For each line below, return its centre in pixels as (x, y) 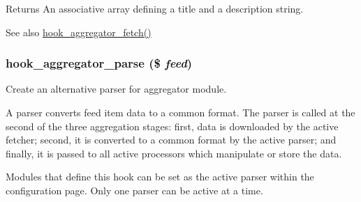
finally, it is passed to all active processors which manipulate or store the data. (174, 153)
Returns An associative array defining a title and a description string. (155, 8)
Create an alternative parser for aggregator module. (116, 89)
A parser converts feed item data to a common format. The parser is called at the (180, 112)
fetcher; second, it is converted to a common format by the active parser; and (171, 140)
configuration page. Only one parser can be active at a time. (134, 190)
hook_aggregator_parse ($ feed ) (99, 63)
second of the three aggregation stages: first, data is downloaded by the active (172, 126)
